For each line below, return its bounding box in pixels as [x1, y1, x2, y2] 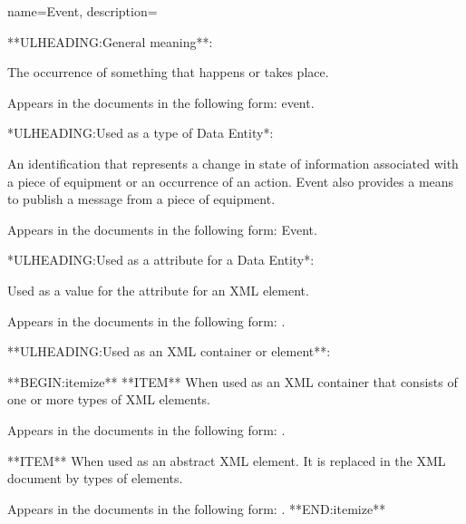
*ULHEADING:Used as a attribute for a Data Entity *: [7, 250, 315, 269]
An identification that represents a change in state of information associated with [7, 153, 459, 172]
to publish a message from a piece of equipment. [7, 189, 276, 209]
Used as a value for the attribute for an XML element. [7, 280, 309, 299]
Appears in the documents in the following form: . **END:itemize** [7, 499, 386, 518]
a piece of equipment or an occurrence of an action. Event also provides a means [7, 171, 454, 190]
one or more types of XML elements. [7, 390, 210, 409]
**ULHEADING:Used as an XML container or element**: [7, 342, 331, 361]
